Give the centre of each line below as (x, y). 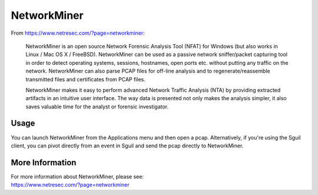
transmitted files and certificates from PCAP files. (85, 79)
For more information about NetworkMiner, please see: (77, 176)
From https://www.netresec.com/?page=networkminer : (78, 33)
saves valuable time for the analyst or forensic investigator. (97, 107)
